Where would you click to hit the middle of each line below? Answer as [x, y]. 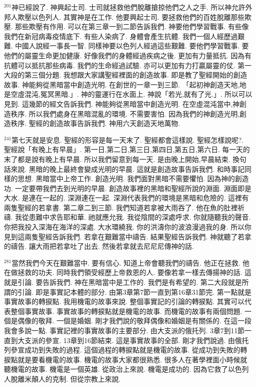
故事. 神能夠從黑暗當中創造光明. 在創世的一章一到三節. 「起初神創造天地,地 [125, 84]
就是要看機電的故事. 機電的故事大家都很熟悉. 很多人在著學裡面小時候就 [132, 359]
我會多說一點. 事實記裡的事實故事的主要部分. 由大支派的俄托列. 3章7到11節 [124, 330]
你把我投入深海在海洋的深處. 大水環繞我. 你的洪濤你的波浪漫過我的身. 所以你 [128, 227]
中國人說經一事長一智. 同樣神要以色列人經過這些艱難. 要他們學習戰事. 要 [132, 46]
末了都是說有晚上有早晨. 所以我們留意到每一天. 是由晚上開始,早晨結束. [117, 159]
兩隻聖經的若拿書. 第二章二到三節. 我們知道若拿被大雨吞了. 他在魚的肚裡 [121, 207]
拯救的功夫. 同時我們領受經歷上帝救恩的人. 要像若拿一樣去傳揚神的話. [130, 272]
